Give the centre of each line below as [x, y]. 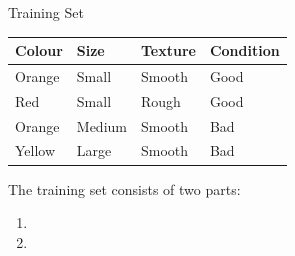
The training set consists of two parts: [124, 188]
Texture [168, 50]
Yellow [35, 150]
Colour [39, 50]
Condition [244, 50]
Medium [101, 125]
